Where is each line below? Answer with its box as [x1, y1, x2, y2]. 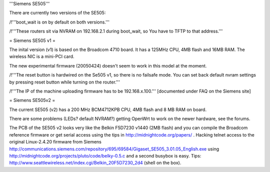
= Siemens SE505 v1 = [9, 37, 56, 43]
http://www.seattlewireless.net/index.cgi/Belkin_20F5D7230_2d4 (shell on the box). [9, 160, 181, 166]
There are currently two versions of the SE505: [9, 10, 106, 16]
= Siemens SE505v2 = [9, 97, 55, 103]
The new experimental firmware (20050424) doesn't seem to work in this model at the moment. [9, 62, 207, 68]
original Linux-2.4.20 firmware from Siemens [9, 139, 102, 145]
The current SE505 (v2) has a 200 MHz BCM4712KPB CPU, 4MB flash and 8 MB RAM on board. [9, 106, 207, 112]
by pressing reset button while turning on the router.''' [9, 79, 120, 85]
